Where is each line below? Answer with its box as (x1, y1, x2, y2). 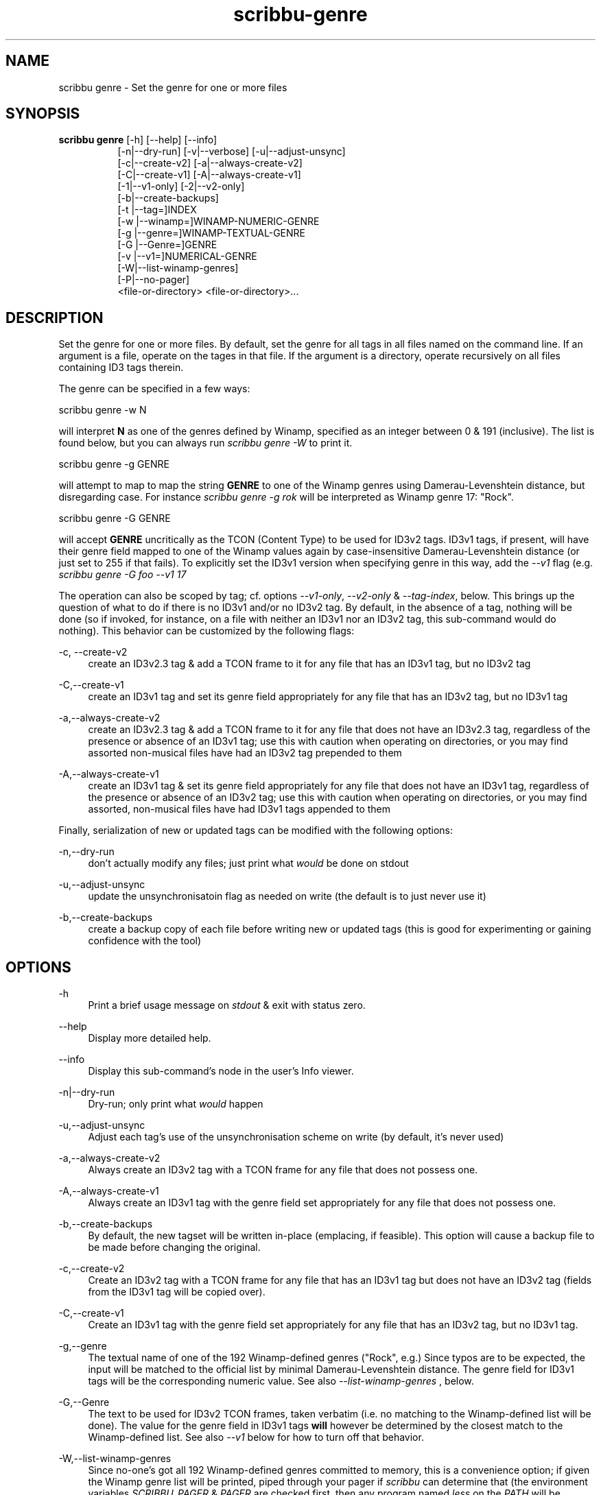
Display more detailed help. (88, 1032, 211, 1044)
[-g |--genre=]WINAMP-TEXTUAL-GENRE (117, 227, 305, 239)
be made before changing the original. (88, 1241, 261, 1254)
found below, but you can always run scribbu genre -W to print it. (58, 437, 353, 449)
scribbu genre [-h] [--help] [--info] (58, 134, 217, 146)
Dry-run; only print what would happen (88, 1098, 263, 1110)
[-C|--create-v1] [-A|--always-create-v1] (117, 169, 301, 181)
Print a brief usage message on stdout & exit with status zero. (88, 999, 366, 1012)
